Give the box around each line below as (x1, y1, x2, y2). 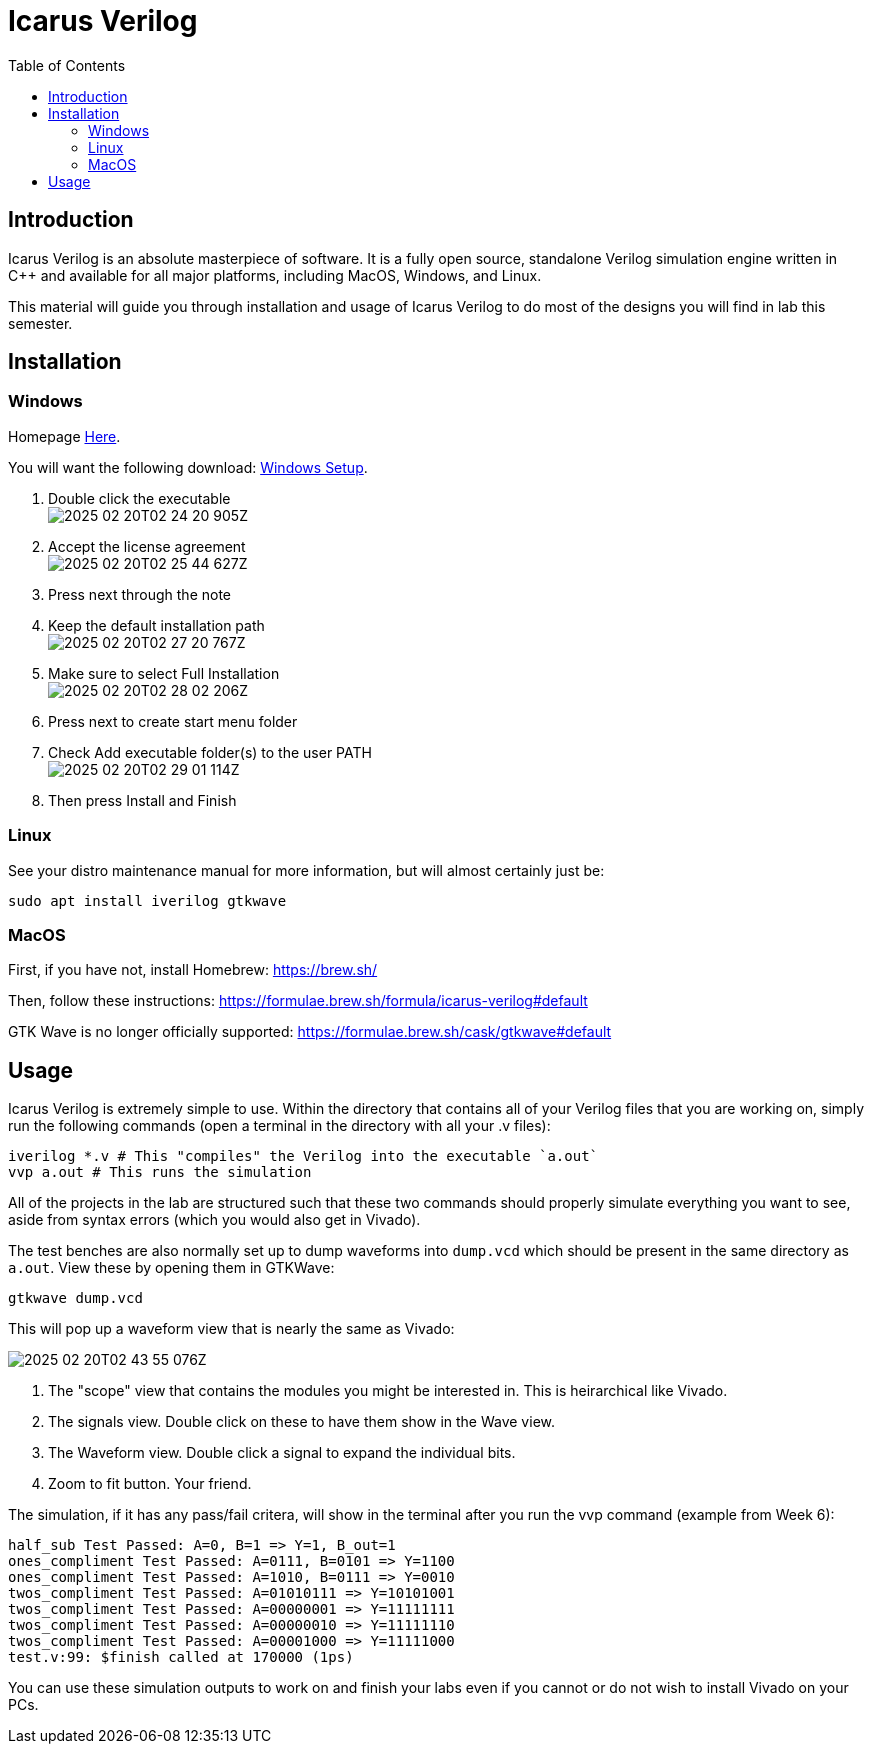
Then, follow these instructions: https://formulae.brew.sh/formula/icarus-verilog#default (8, 992, 588, 1010)
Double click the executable (48, 489, 231, 507)
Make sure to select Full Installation (48, 664, 280, 682)
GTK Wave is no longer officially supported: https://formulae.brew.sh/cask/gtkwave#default (8, 1023, 612, 1041)
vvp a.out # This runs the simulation (8, 1164, 312, 1181)
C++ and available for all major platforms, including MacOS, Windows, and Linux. (8, 266, 542, 284)
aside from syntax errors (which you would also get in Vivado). (8, 1211, 421, 1229)
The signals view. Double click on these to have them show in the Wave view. (48, 1413, 555, 1431)
